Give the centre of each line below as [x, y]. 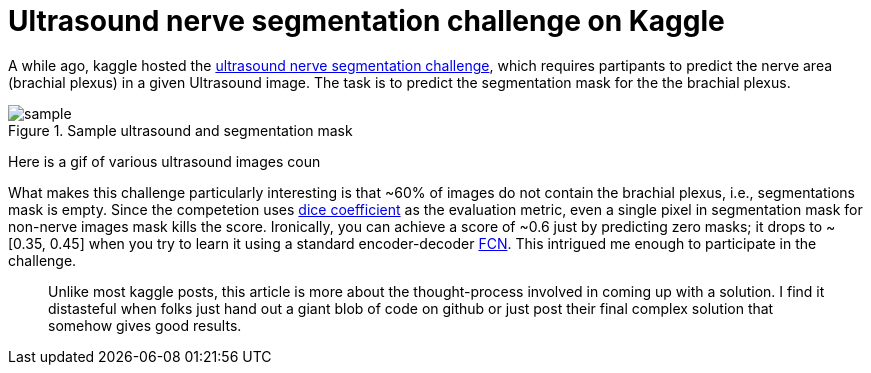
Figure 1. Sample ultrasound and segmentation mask [180, 130]
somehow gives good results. [145, 325]
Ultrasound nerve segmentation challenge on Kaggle [366, 21]
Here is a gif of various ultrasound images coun [164, 161]
